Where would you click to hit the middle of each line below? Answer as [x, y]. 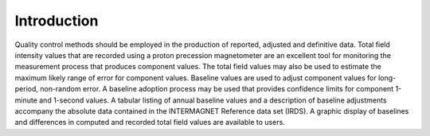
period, [27, 89]
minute [26, 100]
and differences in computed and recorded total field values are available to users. [150, 122]
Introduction [57, 21]
